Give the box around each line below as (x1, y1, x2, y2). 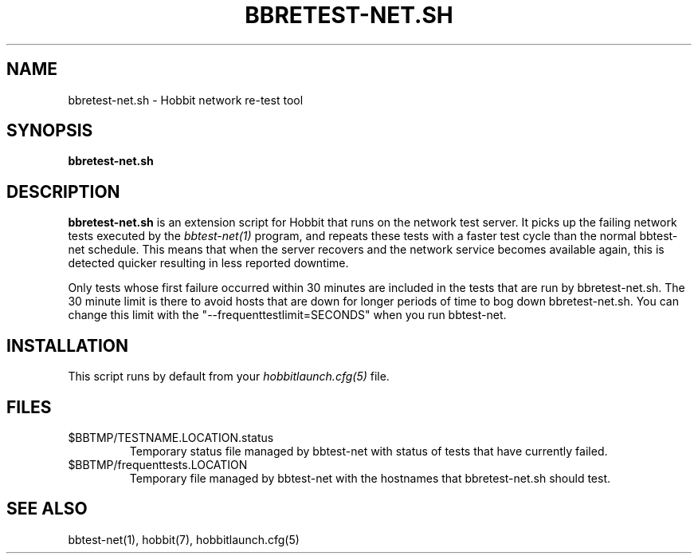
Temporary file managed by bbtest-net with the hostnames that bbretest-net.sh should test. (129, 471, 611, 485)
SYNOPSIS (6, 120, 93, 141)
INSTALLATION (6, 335, 128, 356)
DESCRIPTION (6, 181, 120, 202)
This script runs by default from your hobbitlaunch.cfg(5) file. (68, 369, 390, 384)
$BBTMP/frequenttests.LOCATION (68, 457, 248, 471)
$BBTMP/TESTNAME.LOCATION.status (68, 430, 274, 444)
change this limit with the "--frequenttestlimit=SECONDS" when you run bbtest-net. (68, 308, 507, 322)
